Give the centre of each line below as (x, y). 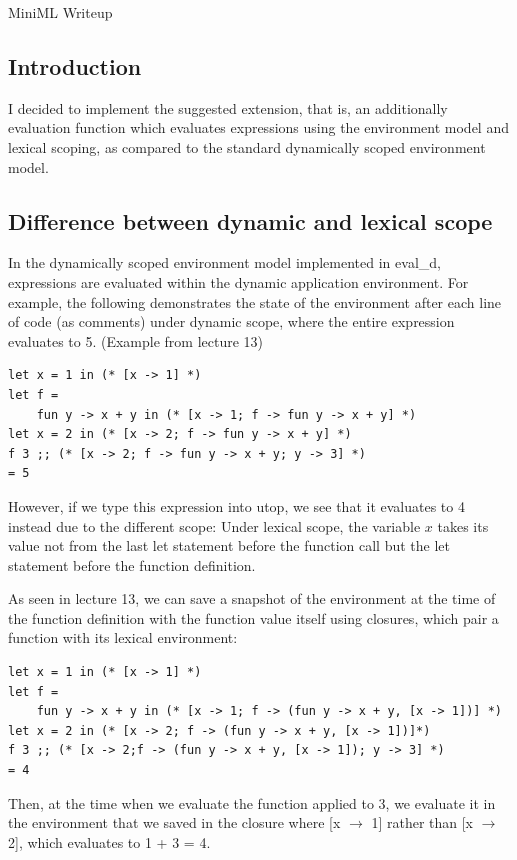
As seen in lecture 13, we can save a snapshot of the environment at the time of (252, 598)
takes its (463, 525)
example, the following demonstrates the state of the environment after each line (255, 301)
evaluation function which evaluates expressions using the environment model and (258, 127)
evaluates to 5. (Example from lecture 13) (136, 340)
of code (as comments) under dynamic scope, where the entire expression (231, 321)
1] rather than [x (422, 822)
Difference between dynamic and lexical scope (250, 220)
